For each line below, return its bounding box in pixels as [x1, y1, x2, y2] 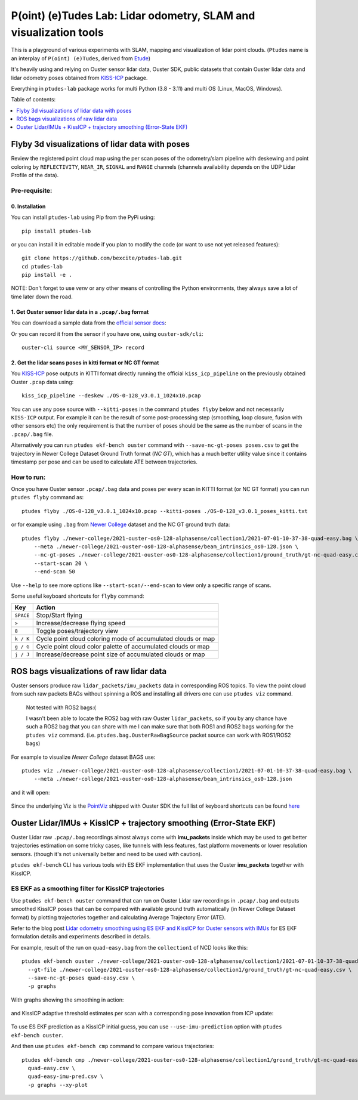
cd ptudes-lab [21, 263, 63, 270]
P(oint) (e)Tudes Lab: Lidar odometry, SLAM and [11, 9, 255, 22]
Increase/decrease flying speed [36, 619, 125, 628]
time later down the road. [11, 293, 73, 300]
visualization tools [11, 26, 104, 39]
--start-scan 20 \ [33, 560, 88, 567]
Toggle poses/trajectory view [36, 627, 119, 635]
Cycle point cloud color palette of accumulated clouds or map [36, 642, 210, 651]
